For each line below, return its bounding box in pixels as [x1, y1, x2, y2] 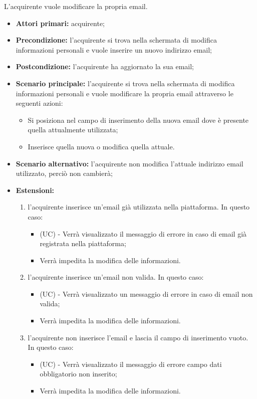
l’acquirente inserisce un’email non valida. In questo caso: [28, 272, 204, 282]
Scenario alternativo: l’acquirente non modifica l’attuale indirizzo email [16, 158, 243, 168]
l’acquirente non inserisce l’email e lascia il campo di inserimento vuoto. [28, 332, 248, 342]
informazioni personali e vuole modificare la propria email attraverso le [16, 88, 233, 98]
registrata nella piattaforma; [40, 238, 126, 249]
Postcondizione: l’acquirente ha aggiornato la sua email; [16, 61, 194, 72]
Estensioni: [16, 184, 55, 195]
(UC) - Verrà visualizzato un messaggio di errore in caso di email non [40, 288, 253, 299]
